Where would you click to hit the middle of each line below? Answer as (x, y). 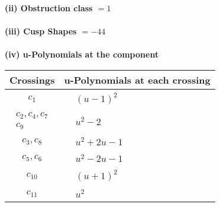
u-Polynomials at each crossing (137, 79)
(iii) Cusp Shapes (41, 31)
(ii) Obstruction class (49, 8)
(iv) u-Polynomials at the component (82, 54)
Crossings (32, 79)
